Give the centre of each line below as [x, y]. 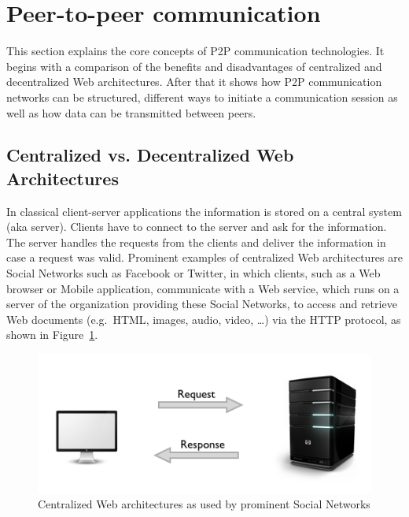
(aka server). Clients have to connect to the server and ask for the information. [197, 227]
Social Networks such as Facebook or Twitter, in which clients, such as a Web [193, 273]
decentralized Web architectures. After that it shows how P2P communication [194, 82]
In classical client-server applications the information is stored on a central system [204, 211]
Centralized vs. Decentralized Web [150, 155]
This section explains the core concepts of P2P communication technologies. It [195, 51]
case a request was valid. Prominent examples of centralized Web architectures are [204, 257]
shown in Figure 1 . [52, 335]
